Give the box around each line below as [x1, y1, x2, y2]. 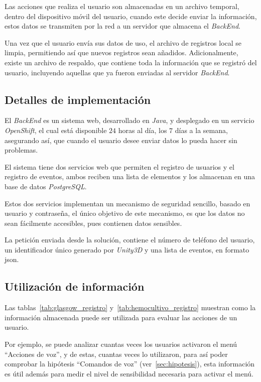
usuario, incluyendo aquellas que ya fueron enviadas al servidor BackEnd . [5, 67, 230, 77]
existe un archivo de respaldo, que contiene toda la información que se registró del [5, 57, 257, 67]
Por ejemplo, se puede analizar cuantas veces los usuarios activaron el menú [5, 339, 237, 349]
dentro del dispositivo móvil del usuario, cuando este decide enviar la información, [5, 11, 257, 21]
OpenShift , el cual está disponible [5, 124, 107, 135]
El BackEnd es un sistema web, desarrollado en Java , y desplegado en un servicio [5, 115, 254, 125]
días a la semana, [175, 124, 228, 135]
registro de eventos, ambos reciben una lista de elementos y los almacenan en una [5, 171, 255, 182]
